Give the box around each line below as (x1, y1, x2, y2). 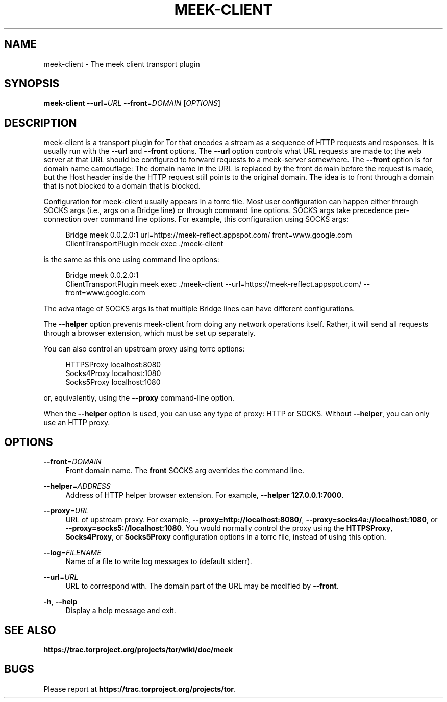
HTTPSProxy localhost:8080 (65, 360, 161, 369)
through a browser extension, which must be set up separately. (43, 329, 256, 338)
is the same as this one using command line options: (43, 255, 219, 264)
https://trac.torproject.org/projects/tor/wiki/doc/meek (43, 645, 233, 654)
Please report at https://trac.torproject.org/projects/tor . (43, 684, 236, 693)
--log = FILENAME (43, 548, 102, 557)
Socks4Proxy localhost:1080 (65, 369, 161, 378)
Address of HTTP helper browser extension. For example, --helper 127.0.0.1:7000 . (65, 490, 344, 500)
